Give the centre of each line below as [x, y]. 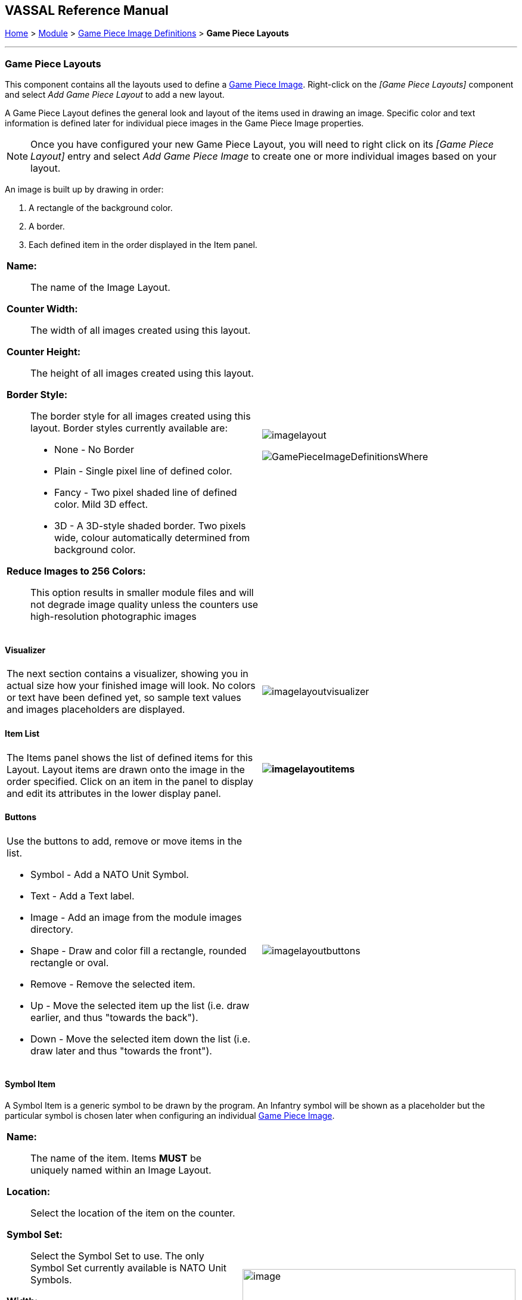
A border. [47, 227]
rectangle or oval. [70, 962]
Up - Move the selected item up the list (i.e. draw [140, 1005]
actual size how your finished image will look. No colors [131, 686]
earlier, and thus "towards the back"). [114, 1017]
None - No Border [94, 450]
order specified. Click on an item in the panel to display [130, 781]
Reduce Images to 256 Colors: [76, 571]
